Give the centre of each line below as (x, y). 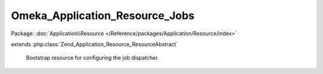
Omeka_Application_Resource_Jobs (103, 16)
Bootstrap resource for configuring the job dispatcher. (92, 58)
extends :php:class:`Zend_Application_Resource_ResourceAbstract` (95, 44)
